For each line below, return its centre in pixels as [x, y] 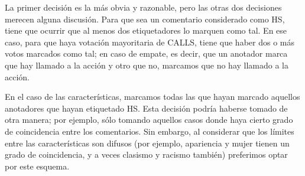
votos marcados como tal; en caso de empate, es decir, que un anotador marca [146, 53]
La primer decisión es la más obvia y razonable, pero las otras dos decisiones [143, 7]
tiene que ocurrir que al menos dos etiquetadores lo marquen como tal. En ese [146, 30]
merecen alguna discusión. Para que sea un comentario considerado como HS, [145, 19]
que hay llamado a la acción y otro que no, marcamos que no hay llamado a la [147, 65]
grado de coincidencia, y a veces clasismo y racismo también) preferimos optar [146, 154]
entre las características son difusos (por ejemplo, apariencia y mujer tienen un [147, 143]
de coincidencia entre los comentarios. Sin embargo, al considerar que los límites [150, 131]
